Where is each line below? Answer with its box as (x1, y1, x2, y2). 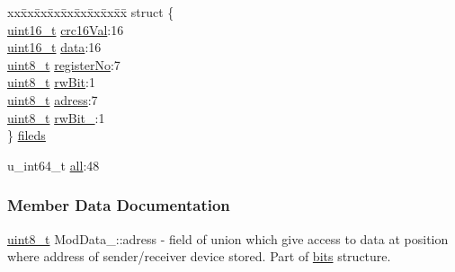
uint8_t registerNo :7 (7, 55, 120, 74)
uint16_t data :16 (7, 38, 102, 57)
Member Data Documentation (7, 194, 230, 216)
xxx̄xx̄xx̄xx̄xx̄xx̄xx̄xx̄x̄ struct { (7, 3, 174, 21)
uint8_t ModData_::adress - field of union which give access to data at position (7, 229, 449, 248)
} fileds (7, 126, 46, 145)
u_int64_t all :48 (7, 155, 100, 174)
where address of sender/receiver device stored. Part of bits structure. (7, 247, 391, 266)
